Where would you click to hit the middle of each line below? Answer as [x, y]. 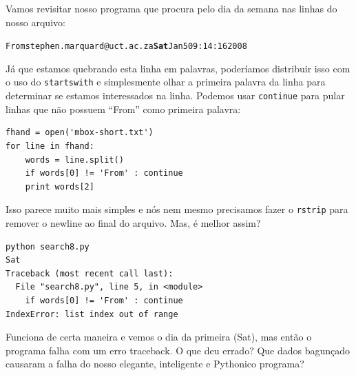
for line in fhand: [50, 146]
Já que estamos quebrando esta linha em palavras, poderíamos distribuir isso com [178, 68]
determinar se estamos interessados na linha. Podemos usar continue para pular [175, 95]
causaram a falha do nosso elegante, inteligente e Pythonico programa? [155, 364]
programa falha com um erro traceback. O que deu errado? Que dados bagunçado [178, 350]
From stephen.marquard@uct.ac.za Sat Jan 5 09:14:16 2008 [126, 47]
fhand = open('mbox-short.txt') [80, 133]
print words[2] [60, 186]
